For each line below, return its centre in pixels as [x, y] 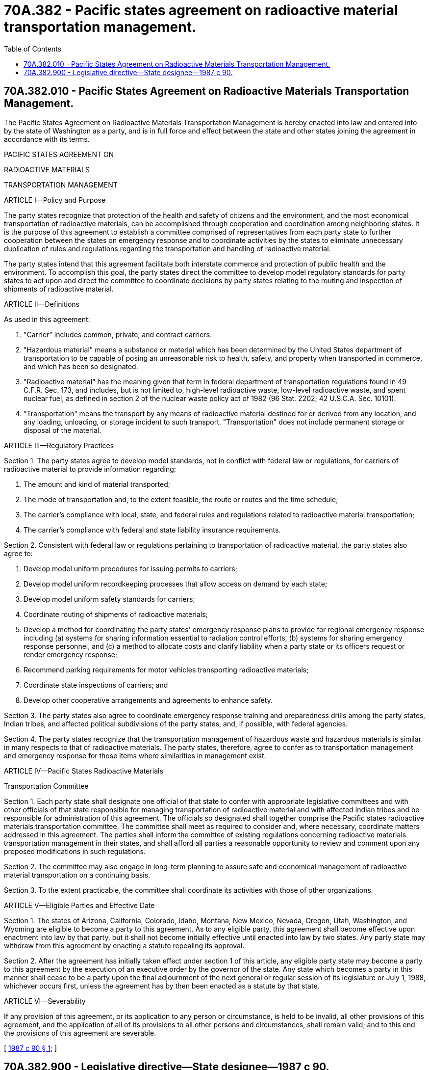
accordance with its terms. [47, 139]
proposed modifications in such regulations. [75, 851]
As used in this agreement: [47, 319]
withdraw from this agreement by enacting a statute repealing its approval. [124, 945]
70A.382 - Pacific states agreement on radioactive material [201, 10]
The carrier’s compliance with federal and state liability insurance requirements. [152, 530]
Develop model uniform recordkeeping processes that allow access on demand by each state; [176, 584]
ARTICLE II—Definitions [42, 304]
